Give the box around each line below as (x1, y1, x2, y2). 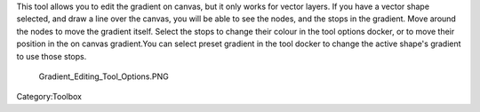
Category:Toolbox (16, 92, 83, 102)
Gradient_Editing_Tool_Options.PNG (38, 71, 169, 82)
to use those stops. (16, 51, 87, 61)
